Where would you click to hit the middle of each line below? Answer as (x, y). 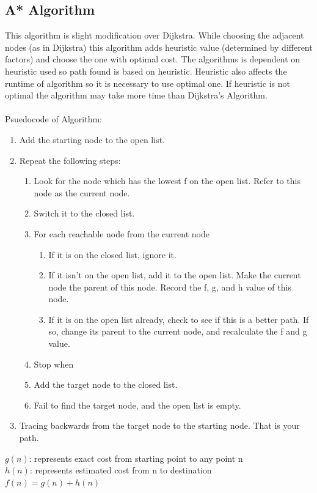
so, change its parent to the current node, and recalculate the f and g (178, 331)
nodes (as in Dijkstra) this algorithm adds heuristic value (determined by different (159, 47)
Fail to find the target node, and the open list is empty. (137, 405)
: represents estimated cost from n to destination (121, 470)
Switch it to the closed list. (84, 213)
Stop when (54, 364)
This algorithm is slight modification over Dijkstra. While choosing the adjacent (155, 35)
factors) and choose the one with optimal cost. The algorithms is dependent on (153, 59)
